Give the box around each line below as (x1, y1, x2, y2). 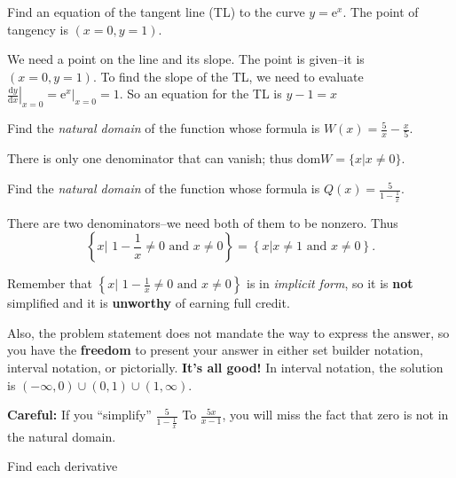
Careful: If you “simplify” (7, 405, 152, 424)
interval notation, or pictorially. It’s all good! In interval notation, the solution (7, 358, 444, 376)
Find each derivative (7, 457, 118, 475)
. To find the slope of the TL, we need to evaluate (92, 67, 364, 85)
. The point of (342, 3, 419, 20)
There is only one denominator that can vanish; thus (7, 149, 293, 168)
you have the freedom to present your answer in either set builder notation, (7, 341, 423, 359)
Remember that (7, 274, 92, 293)
